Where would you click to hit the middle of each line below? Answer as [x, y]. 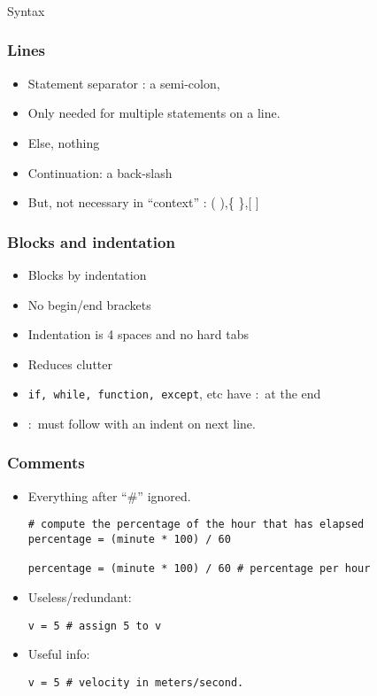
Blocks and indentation [91, 241]
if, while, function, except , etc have [139, 394]
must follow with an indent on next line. [146, 423]
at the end [293, 394]
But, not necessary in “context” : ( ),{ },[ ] [143, 202]
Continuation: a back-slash [100, 172]
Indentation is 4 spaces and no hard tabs [138, 334]
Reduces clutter [70, 363]
